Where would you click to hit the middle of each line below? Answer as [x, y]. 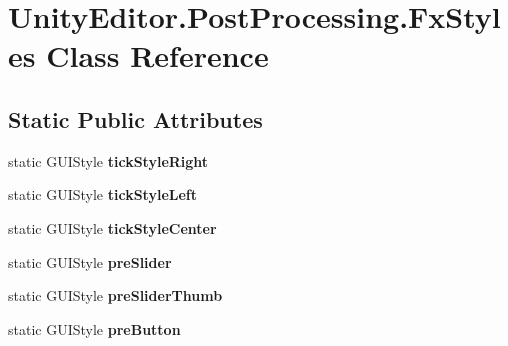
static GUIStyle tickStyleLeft [102, 194]
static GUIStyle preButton [94, 328]
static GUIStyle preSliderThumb [115, 295]
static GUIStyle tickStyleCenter [112, 227]
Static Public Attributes [135, 118]
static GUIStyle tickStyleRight [108, 160]
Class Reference [157, 55]
